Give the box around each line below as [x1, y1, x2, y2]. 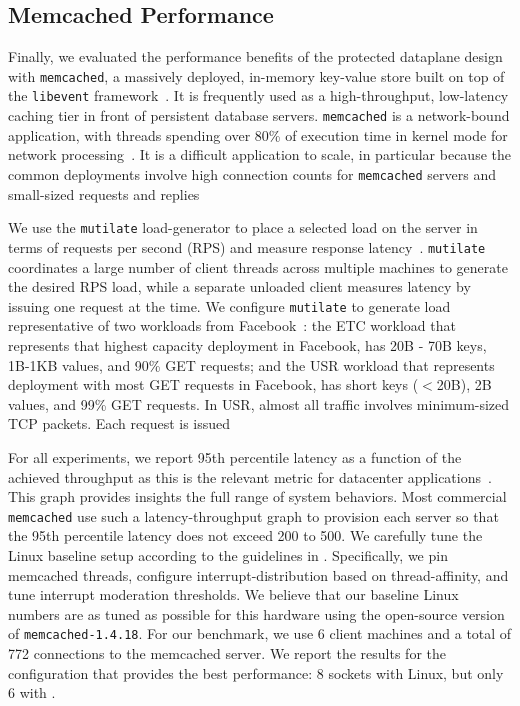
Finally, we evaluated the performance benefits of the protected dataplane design [8, 46, 503, 67]
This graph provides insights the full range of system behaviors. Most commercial [8, 486, 507, 507]
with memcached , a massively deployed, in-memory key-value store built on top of [8, 65, 505, 86]
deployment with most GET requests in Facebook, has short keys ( [8, 374, 419, 395]
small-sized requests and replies [8, 183, 200, 204]
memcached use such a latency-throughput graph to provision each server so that [8, 505, 499, 526]
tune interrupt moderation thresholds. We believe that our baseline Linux [8, 584, 459, 605]
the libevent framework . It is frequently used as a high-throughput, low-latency [8, 85, 509, 106]
